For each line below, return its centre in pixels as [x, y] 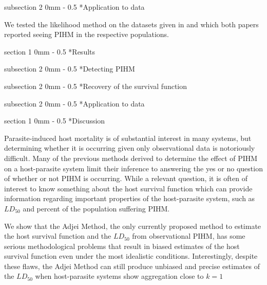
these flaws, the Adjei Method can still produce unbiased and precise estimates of [132, 266]
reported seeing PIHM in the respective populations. [87, 34]
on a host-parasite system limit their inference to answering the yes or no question [133, 168]
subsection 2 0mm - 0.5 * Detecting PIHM [70, 69]
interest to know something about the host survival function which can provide [128, 188]
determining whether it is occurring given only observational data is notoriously [130, 148]
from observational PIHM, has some [189, 236]
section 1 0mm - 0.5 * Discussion [55, 121]
